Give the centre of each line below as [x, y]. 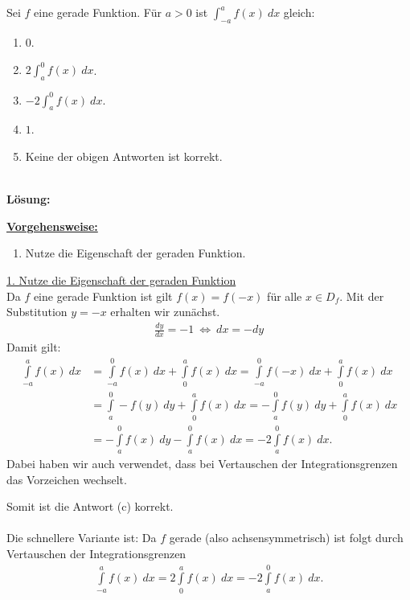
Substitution [37, 312]
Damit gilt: [34, 346]
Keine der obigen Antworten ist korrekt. [124, 156]
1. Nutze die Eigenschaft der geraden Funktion [121, 279]
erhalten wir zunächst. [165, 312]
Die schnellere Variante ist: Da [82, 538]
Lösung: [29, 199]
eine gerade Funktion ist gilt [103, 296]
